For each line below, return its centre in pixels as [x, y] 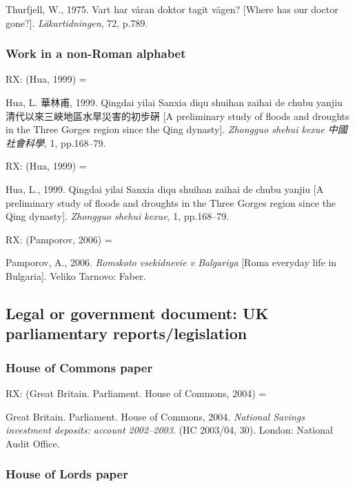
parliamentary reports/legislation [126, 333]
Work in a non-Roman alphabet [96, 53]
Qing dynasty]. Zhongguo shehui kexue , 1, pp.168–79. [118, 216]
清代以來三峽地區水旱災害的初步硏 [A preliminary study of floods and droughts [177, 115]
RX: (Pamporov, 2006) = [59, 239]
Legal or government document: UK [137, 313]
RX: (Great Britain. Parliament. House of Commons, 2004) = [136, 393]
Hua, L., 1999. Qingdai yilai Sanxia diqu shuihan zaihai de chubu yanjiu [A [165, 189]
